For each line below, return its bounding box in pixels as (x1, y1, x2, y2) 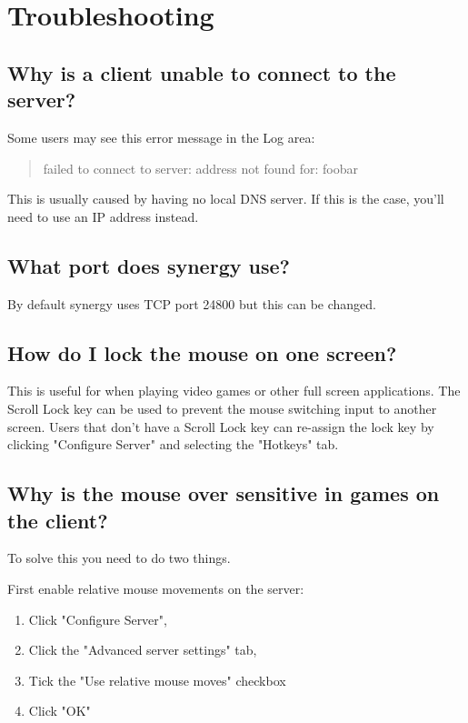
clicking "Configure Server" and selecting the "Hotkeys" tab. (7, 435, 339, 454)
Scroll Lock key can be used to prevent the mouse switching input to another (7, 398, 437, 417)
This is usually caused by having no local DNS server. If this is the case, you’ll (7, 189, 444, 208)
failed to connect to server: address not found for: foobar (43, 158, 358, 177)
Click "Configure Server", (28, 609, 167, 628)
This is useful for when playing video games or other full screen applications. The (7, 381, 461, 400)
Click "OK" (28, 701, 91, 720)
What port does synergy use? (7, 251, 290, 279)
